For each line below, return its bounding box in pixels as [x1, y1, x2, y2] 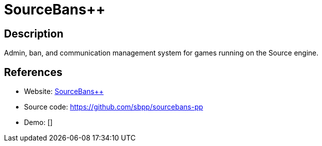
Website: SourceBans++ [24, 87, 104, 96]
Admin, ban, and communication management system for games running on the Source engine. [4, 48, 318, 57]
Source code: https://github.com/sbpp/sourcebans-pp [24, 102, 203, 111]
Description [4, 27, 63, 40]
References [4, 65, 62, 78]
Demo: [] [24, 118, 53, 127]
